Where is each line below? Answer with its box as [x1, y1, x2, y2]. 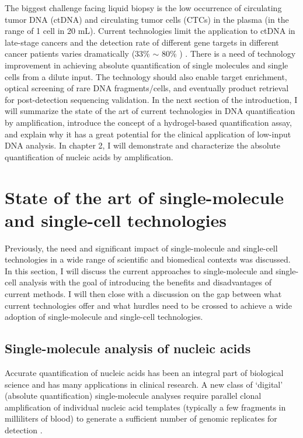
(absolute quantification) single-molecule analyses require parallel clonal [5, 389, 262, 402]
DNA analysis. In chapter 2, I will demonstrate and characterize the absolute [5, 139, 280, 151]
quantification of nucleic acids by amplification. [5, 150, 173, 163]
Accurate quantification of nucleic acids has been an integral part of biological [5, 366, 284, 378]
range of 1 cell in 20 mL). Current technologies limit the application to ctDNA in [5, 25, 295, 37]
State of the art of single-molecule [5, 185, 284, 209]
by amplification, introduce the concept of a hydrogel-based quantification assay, [5, 116, 292, 128]
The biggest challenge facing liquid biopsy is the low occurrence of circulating [5, 2, 282, 13]
